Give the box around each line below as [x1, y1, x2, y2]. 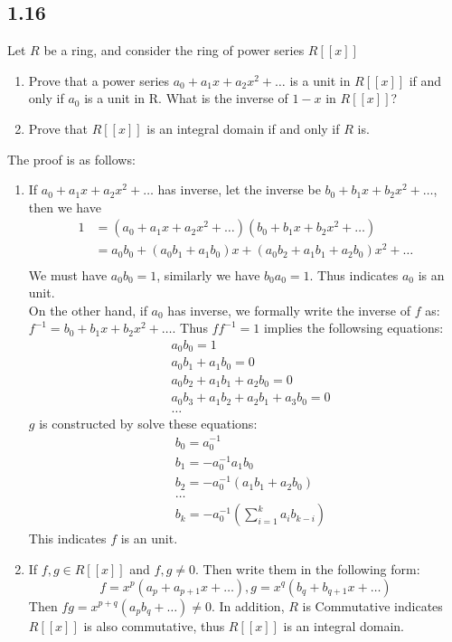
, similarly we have [156, 265, 260, 284]
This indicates [28, 529, 107, 548]
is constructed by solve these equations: [39, 413, 258, 432]
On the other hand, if [28, 300, 147, 319]
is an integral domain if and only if [146, 118, 340, 137]
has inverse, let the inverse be [157, 180, 321, 199]
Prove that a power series [28, 71, 170, 90]
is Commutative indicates [302, 596, 443, 615]
